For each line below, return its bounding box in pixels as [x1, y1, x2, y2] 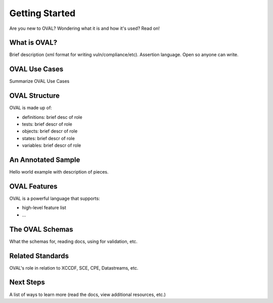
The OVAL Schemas [9, 225, 73, 234]
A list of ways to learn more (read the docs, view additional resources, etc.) [9, 291, 166, 297]
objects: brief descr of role [22, 128, 78, 134]
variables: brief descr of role [22, 142, 81, 149]
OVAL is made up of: [9, 105, 53, 111]
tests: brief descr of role [22, 121, 73, 127]
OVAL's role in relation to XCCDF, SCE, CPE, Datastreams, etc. [9, 265, 139, 271]
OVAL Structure [9, 92, 60, 100]
